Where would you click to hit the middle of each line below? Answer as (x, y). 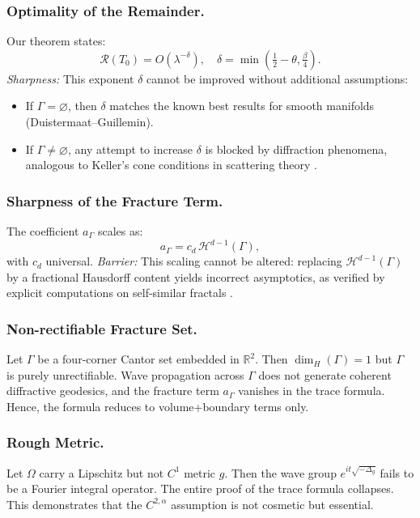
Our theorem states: (56, 41)
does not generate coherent (325, 374)
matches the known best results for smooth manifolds (242, 106)
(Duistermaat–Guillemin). (89, 121)
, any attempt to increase (130, 149)
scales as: (120, 231)
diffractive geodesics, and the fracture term (113, 391)
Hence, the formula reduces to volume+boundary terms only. (158, 406)
